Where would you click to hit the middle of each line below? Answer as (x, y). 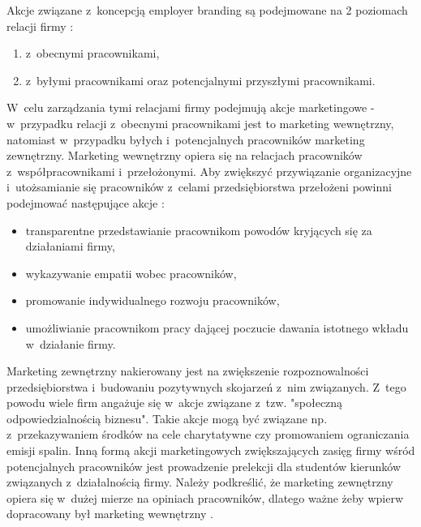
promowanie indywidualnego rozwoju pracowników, (153, 300)
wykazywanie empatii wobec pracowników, (131, 273)
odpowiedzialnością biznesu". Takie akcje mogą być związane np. (167, 418)
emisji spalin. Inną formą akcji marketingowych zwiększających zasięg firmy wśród (211, 450)
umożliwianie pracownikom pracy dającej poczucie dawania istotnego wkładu (217, 327)
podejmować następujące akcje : (86, 202)
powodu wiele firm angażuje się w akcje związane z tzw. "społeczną (175, 403)
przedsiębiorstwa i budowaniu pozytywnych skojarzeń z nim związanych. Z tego (206, 386)
